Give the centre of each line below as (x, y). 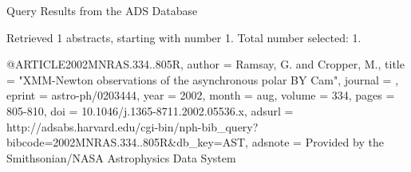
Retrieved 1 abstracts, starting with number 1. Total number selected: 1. (184, 37)
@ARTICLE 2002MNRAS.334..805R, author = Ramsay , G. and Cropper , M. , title (205, 64)
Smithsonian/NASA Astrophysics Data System (121, 157)
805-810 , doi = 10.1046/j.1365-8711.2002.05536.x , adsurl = (150, 110)
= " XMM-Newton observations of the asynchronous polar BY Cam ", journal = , (203, 79)
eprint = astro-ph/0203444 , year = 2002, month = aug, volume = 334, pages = (201, 95)
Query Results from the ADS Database (102, 10)
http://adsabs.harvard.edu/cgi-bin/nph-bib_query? (132, 126)
